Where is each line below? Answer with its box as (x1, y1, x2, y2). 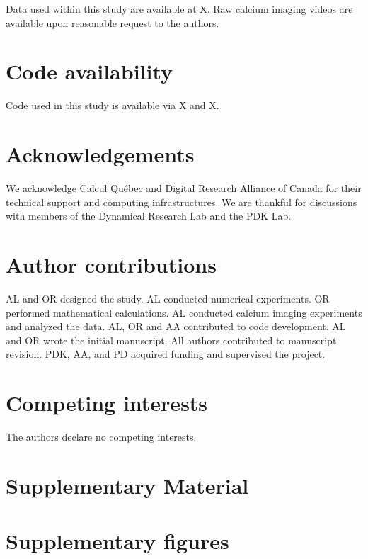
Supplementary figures (6, 526, 229, 555)
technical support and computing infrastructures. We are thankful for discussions (6, 194, 357, 209)
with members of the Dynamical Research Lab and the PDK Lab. (6, 208, 292, 223)
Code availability (6, 57, 173, 86)
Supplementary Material (6, 470, 249, 499)
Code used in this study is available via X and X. (6, 98, 219, 113)
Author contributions (6, 250, 217, 278)
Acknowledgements (6, 140, 195, 169)
